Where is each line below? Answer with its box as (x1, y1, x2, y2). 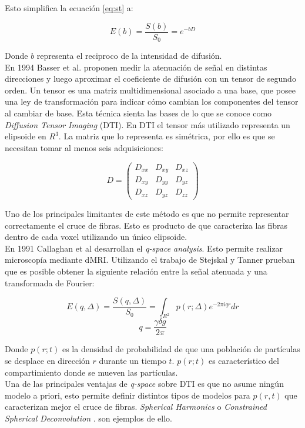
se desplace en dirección (5, 355, 90, 367)
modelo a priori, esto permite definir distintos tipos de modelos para (5, 389, 250, 401)
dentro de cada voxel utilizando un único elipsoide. (5, 230, 187, 243)
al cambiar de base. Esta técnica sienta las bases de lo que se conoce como (5, 107, 272, 119)
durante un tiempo (99, 355, 166, 367)
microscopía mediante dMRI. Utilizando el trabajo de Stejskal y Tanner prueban (5, 253, 295, 266)
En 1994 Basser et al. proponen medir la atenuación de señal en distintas (5, 61, 267, 73)
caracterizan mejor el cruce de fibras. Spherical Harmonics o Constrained (5, 400, 267, 413)
